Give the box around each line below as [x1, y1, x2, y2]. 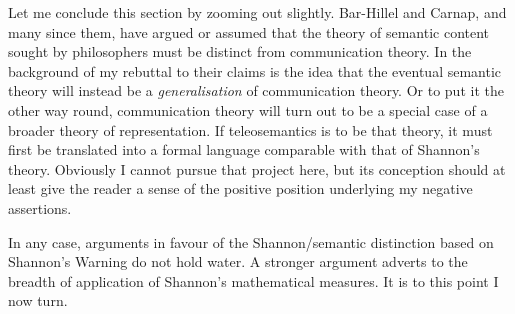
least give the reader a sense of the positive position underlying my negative [8, 178, 473, 199]
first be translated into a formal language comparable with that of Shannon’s [8, 139, 480, 160]
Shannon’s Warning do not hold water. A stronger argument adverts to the [8, 251, 468, 272]
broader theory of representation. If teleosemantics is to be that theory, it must [8, 119, 493, 140]
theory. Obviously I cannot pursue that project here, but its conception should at [8, 158, 506, 179]
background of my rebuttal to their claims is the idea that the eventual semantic [8, 60, 502, 81]
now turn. [8, 290, 68, 311]
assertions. [8, 197, 72, 218]
